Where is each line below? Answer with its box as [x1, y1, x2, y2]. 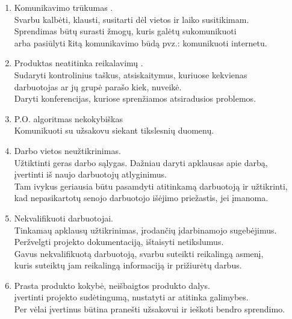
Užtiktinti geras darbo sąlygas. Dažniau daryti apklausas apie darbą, [14, 156, 268, 169]
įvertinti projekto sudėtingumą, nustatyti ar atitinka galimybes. [14, 291, 249, 303]
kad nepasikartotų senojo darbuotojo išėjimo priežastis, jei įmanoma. [14, 191, 269, 204]
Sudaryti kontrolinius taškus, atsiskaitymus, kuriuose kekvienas [14, 68, 247, 81]
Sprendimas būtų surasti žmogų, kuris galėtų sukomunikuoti [14, 25, 237, 37]
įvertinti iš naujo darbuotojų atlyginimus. [14, 168, 167, 181]
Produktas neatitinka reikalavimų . [14, 57, 143, 69]
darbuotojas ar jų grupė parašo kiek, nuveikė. [14, 80, 182, 93]
